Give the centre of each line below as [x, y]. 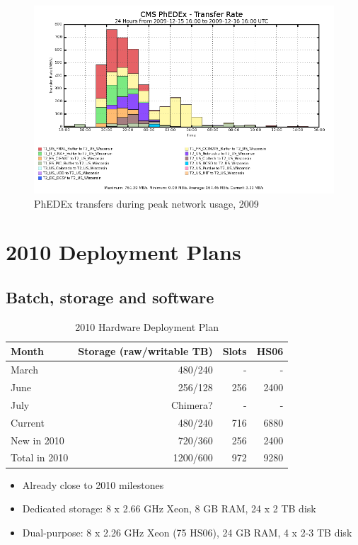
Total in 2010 [40, 457]
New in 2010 [37, 440]
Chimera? [192, 404]
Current [28, 422]
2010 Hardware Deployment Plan [147, 326]
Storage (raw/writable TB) [145, 351]
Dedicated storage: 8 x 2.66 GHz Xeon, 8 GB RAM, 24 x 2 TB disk [169, 509]
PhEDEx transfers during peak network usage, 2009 [146, 203]
